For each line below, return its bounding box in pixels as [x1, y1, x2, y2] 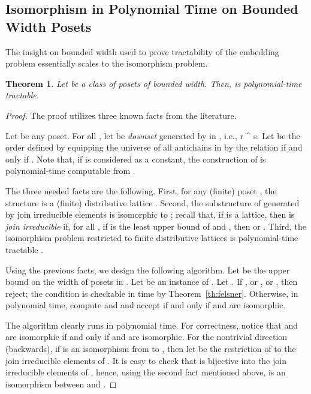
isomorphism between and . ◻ [5, 377, 117, 390]
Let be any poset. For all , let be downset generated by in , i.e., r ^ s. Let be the [5, 129, 300, 142]
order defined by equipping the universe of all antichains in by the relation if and [5, 141, 303, 154]
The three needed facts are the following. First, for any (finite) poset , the [5, 184, 277, 197]
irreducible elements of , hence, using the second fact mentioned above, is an [5, 366, 286, 378]
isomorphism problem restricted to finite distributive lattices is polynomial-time [5, 231, 298, 244]
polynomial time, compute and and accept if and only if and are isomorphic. [5, 299, 286, 311]
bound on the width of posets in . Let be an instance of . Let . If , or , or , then [5, 275, 298, 288]
